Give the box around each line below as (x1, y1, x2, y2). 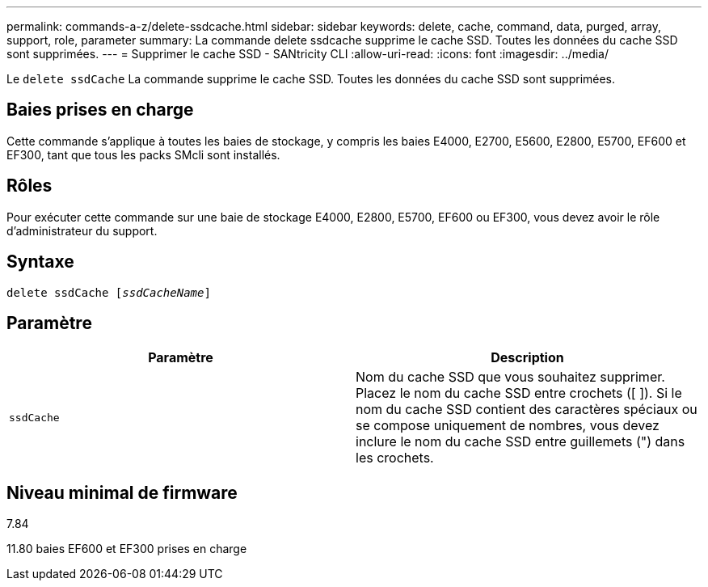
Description (491, 349, 564, 366)
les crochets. (356, 450, 434, 467)
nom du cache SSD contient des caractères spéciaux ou (356, 401, 697, 418)
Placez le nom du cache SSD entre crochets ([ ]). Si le (356, 385, 682, 402)
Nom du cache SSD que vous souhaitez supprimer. (356, 369, 665, 386)
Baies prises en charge (6, 99, 194, 120)
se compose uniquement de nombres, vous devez (356, 417, 660, 434)
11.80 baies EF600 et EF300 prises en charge (6, 542, 247, 556)
